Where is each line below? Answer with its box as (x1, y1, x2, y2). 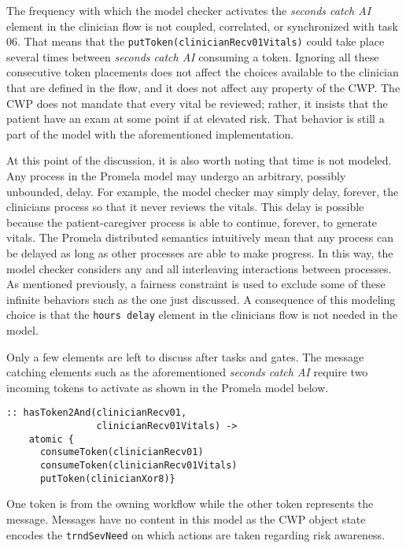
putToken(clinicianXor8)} (39, 472, 175, 484)
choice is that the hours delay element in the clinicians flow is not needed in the (6, 306, 397, 323)
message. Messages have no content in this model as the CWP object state (6, 510, 366, 527)
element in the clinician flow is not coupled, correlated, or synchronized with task (6, 17, 398, 34)
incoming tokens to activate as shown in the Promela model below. (6, 379, 329, 395)
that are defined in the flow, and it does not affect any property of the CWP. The (6, 80, 400, 96)
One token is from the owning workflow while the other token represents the (6, 495, 374, 512)
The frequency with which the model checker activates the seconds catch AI (6, 2, 371, 18)
